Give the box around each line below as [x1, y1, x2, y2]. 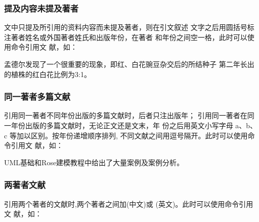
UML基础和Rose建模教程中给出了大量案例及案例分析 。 [4, 157, 184, 167]
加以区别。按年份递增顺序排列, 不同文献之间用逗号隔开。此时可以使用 [16, 130, 248, 140]
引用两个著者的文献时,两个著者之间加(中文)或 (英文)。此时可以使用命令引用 [4, 198, 253, 209]
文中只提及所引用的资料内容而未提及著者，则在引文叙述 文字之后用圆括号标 [4, 22, 254, 32]
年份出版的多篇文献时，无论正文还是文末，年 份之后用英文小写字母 [11, 120, 233, 130]
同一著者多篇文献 [4, 90, 70, 103]
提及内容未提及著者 [4, 2, 79, 14]
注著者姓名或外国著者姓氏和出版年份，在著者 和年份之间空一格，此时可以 [4, 31, 247, 42]
